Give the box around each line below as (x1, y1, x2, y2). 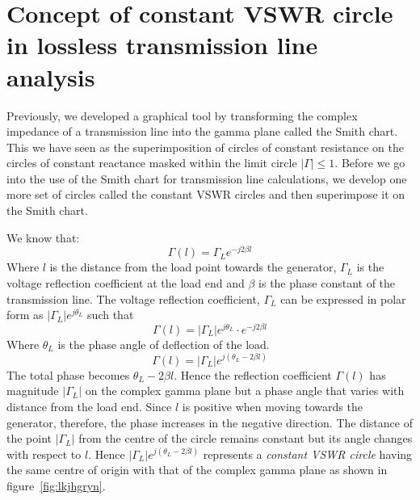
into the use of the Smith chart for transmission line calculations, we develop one (6, 170, 407, 187)
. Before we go (334, 154, 405, 171)
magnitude (6, 382, 59, 399)
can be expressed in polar (280, 290, 406, 307)
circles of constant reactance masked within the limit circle (6, 154, 297, 171)
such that (87, 306, 134, 323)
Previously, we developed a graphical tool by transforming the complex (6, 107, 358, 124)
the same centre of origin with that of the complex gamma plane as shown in (6, 461, 388, 478)
